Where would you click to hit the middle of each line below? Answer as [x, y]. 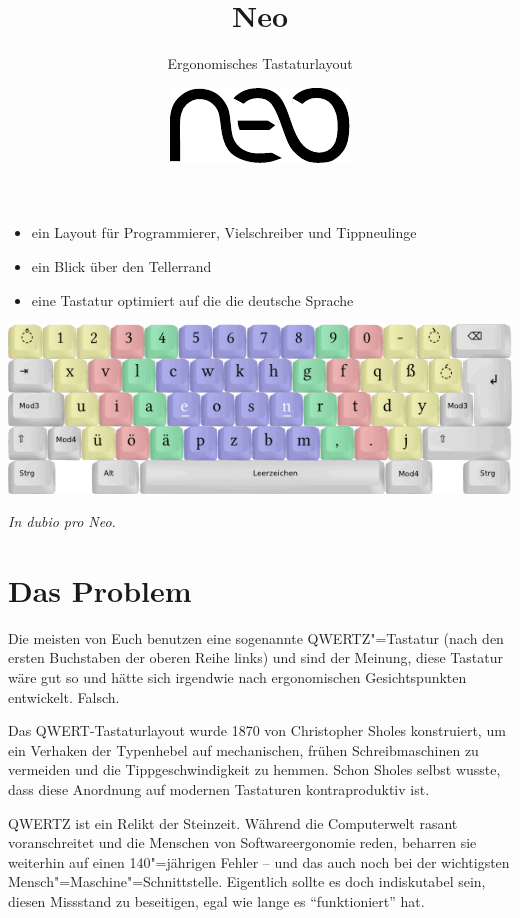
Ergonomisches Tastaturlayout [260, 63]
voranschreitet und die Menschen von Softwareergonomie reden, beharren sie [242, 842]
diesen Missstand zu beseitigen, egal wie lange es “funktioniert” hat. [216, 900]
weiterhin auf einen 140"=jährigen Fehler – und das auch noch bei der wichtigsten [259, 861]
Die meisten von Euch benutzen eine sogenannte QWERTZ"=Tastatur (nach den [256, 637]
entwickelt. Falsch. [64, 696]
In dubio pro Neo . [62, 521]
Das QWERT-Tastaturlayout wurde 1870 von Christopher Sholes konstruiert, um [257, 730]
